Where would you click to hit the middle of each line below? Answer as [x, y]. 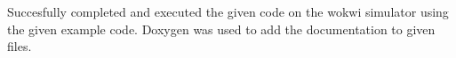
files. [20, 46]
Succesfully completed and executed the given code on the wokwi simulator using [228, 11]
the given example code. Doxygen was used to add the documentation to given [221, 29]
